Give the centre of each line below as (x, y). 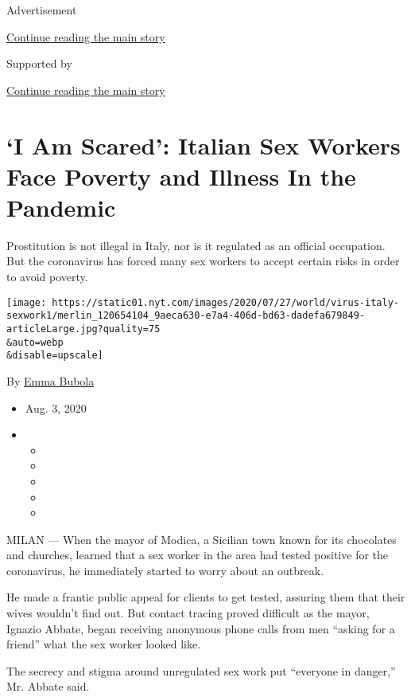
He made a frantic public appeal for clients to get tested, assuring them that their (206, 597)
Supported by (39, 63)
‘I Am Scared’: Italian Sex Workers (204, 145)
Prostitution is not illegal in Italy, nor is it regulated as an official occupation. (196, 245)
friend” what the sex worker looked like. (104, 644)
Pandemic (61, 207)
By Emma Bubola (50, 380)
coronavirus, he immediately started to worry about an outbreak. (165, 570)
